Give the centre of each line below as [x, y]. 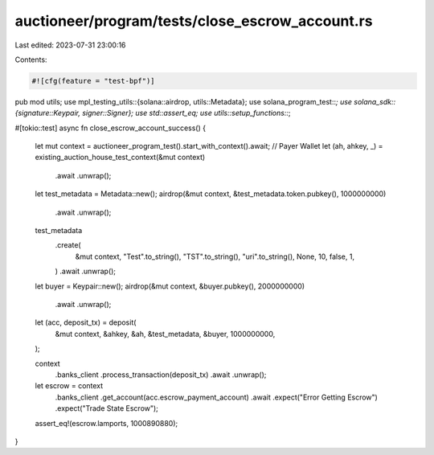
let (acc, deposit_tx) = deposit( [86, 322]
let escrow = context [69, 386]
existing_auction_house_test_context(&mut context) [120, 158]
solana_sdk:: [375, 101]
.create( [68, 245]
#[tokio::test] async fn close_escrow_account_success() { [111, 128]
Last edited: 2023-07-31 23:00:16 [70, 45]
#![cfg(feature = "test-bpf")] [94, 81]
